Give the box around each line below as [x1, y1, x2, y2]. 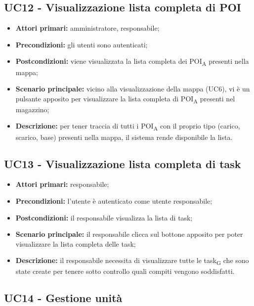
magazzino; [15, 104, 49, 114]
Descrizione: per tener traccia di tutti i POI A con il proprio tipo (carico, [15, 121, 240, 132]
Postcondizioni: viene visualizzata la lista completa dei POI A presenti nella [15, 56, 249, 68]
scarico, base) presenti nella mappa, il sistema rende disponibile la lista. [15, 131, 233, 142]
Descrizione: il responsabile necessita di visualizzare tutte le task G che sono [15, 255, 249, 267]
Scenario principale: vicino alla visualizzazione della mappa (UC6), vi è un [15, 84, 250, 94]
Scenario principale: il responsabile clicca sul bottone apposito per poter [15, 229, 243, 239]
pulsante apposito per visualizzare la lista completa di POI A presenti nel [15, 93, 235, 105]
